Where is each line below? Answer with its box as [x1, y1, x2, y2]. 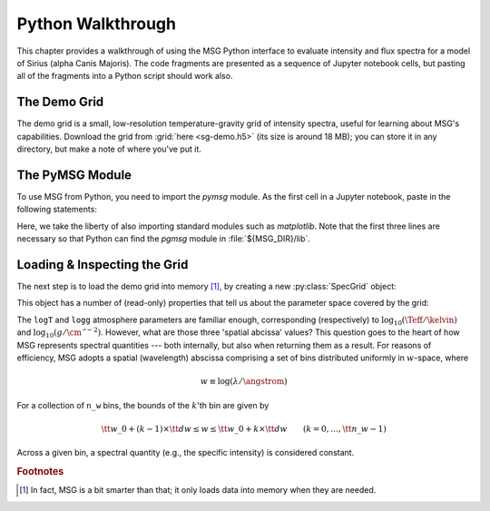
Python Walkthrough [16, 14, 177, 34]
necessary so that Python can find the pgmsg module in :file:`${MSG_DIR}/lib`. [16, 233, 310, 244]
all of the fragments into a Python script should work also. [16, 71, 233, 82]
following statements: [16, 204, 97, 215]
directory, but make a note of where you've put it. [16, 143, 201, 154]
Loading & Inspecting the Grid [16, 257, 189, 272]
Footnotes [16, 465, 64, 477]
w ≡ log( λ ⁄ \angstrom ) [200, 377, 288, 387]
